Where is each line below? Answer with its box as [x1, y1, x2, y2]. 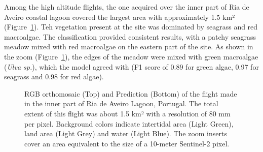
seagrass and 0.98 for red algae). [4, 71, 104, 82]
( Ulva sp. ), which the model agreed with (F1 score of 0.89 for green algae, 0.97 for [4, 61, 259, 72]
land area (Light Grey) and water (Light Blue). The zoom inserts [24, 128, 227, 139]
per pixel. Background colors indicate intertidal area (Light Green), [24, 118, 234, 129]
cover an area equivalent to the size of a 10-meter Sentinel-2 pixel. [24, 138, 230, 148]
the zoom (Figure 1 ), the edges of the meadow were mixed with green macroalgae [4, 51, 258, 62]
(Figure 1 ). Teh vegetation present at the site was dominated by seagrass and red [4, 21, 258, 32]
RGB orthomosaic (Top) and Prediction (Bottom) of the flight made [24, 88, 237, 99]
